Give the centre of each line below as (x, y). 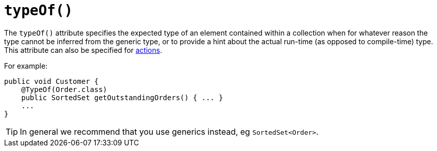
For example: (26, 66)
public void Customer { (51, 81)
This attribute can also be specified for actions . (83, 50)
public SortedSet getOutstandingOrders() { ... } (122, 97)
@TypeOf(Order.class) (64, 89)
